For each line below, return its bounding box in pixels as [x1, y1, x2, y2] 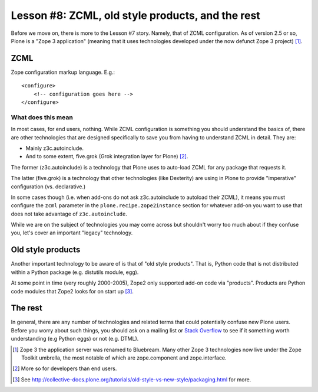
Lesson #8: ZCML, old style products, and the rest [11, 9, 260, 22]
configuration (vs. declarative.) [11, 183, 86, 190]
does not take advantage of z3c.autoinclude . [11, 210, 128, 217]
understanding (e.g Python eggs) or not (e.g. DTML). [11, 335, 139, 342]
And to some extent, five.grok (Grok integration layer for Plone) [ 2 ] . [25, 153, 188, 160]
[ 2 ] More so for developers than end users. [12, 365, 117, 372]
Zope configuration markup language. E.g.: [11, 68, 115, 76]
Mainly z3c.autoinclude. [25, 145, 84, 152]
